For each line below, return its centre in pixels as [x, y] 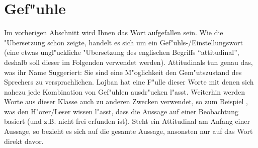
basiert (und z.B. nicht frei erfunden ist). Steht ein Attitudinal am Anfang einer [127, 121]
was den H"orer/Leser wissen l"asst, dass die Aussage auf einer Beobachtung [121, 111]
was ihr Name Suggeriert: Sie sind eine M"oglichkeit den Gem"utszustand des [123, 72]
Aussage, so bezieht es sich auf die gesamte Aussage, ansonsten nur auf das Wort [128, 131]
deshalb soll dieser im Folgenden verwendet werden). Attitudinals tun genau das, [128, 62]
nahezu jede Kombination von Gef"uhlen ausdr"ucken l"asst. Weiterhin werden [124, 91]
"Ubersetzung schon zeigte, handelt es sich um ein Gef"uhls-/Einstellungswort [123, 42]
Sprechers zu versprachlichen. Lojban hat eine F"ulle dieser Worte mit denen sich [129, 82]
